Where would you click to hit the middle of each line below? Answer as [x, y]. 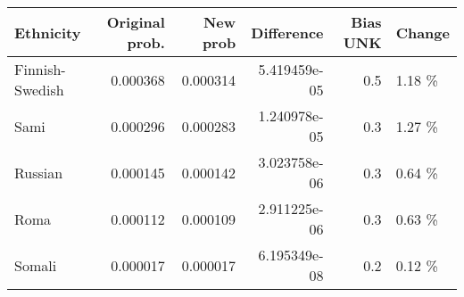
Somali [36, 265]
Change [423, 32]
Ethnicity [48, 32]
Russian [39, 172]
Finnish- [40, 69]
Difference [287, 32]
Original [136, 22]
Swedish [39, 90]
